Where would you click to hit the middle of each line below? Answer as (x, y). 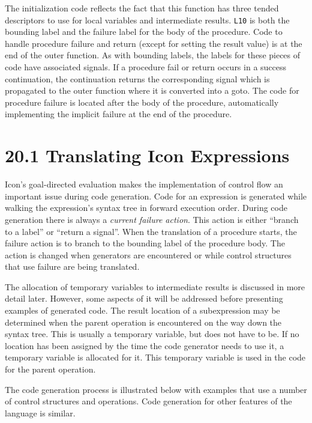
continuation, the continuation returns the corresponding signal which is (137, 78)
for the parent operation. (50, 369)
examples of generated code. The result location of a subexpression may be (142, 310)
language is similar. (40, 412)
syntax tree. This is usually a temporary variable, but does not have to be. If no (152, 334)
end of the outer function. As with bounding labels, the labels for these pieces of (153, 55)
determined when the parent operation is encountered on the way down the (143, 322)
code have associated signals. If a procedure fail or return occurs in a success (146, 67)
